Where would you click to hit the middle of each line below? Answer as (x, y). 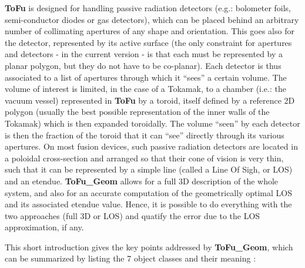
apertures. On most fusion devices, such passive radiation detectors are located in (151, 146)
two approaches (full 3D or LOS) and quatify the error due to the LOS (133, 215)
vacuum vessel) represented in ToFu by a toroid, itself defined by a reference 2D (150, 100)
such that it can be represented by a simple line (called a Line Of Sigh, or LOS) (149, 169)
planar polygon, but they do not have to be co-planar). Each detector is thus (143, 65)
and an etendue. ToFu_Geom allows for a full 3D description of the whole (142, 181)
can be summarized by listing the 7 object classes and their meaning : (130, 258)
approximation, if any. (44, 227)
